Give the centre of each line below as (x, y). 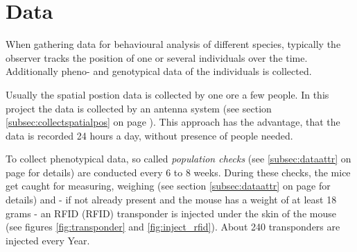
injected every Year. (48, 240)
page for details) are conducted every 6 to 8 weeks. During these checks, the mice (178, 172)
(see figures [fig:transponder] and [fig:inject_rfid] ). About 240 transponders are (173, 227)
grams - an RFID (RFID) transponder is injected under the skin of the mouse (171, 213)
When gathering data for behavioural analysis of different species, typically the (173, 44)
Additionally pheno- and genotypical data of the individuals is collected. (159, 71)
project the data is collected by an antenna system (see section (139, 108)
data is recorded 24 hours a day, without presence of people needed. (149, 135)
